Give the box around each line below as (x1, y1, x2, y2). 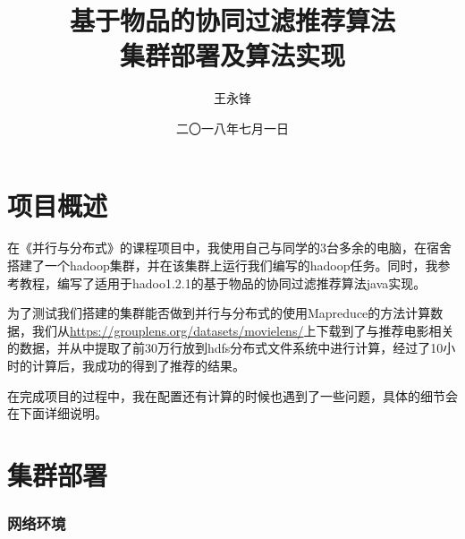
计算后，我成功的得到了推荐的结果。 (31, 356, 245, 374)
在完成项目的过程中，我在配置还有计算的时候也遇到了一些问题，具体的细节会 (7, 386, 458, 405)
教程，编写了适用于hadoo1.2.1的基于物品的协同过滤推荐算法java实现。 (19, 273, 427, 292)
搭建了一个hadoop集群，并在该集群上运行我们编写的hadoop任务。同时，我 (7, 256, 438, 275)
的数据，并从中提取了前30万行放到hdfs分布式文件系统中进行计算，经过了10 (7, 338, 444, 357)
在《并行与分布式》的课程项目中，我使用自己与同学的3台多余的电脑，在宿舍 (7, 238, 452, 257)
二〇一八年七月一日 (176, 118, 289, 137)
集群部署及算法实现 (119, 37, 345, 73)
